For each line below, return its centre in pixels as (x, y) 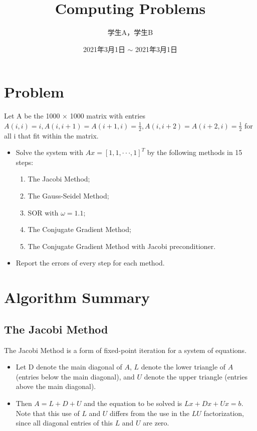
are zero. (156, 423)
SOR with (43, 212)
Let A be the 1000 (32, 116)
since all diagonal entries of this (64, 423)
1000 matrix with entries (107, 116)
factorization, (224, 413)
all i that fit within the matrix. (51, 135)
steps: (25, 162)
